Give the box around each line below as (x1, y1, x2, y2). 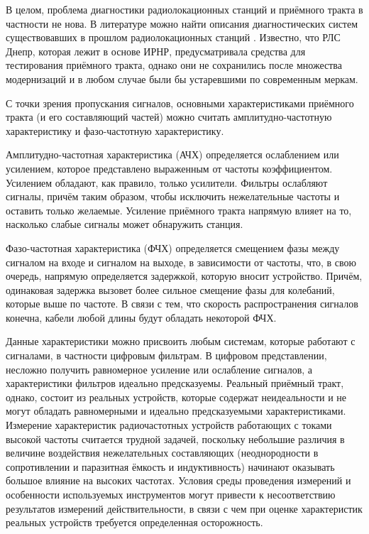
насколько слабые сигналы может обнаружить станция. (6, 217, 243, 231)
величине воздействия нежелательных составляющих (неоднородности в (6, 445, 319, 460)
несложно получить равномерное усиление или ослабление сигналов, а (6, 361, 313, 376)
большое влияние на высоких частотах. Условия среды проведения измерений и (6, 473, 351, 488)
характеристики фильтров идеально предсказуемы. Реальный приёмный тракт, (6, 376, 344, 391)
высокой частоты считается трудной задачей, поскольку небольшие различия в (6, 431, 345, 446)
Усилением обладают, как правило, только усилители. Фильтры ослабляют (6, 175, 328, 190)
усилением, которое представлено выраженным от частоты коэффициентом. (6, 160, 333, 175)
